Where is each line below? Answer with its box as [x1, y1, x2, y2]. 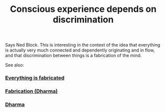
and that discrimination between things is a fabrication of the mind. [5, 53, 142, 58]
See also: [5, 62, 24, 68]
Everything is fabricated [5, 74, 65, 81]
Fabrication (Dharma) [5, 88, 58, 95]
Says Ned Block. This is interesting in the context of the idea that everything [5, 42, 161, 48]
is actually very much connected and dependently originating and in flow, [5, 47, 155, 53]
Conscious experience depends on [9, 3, 157, 15]
